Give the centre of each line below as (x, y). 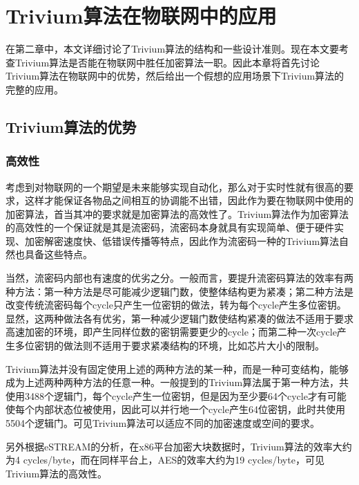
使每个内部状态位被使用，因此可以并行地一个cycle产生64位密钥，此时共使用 (175, 409)
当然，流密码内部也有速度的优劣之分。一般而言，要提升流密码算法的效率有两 (179, 278)
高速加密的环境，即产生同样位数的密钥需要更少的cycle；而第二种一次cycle (171, 332)
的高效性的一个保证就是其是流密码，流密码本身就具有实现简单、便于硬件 (170, 227)
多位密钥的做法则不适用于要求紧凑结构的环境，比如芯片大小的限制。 (169, 346)
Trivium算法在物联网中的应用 (141, 16)
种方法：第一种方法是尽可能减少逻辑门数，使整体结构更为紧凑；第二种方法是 (179, 291)
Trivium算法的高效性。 (57, 473)
